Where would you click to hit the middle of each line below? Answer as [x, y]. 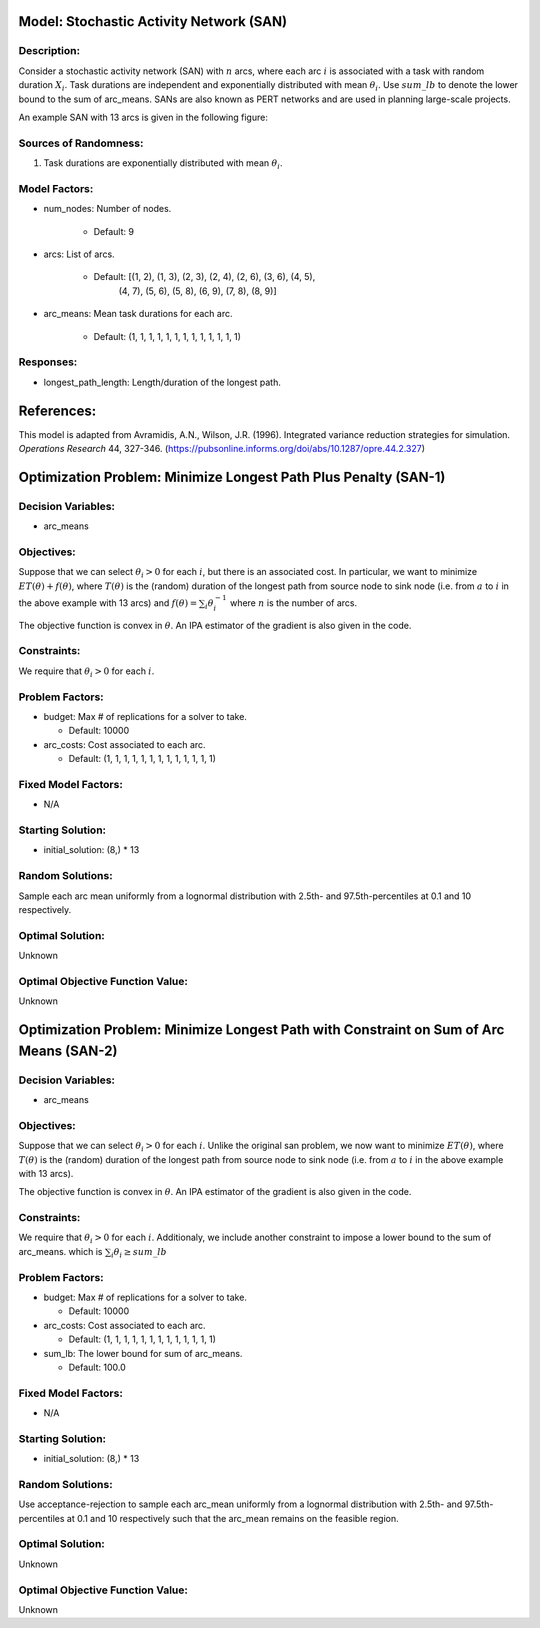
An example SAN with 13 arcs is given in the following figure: [143, 117]
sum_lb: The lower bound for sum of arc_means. [143, 1353]
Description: [49, 51]
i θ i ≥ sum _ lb [138, 1253]
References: [57, 410]
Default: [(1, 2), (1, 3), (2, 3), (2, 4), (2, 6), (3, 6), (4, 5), [204, 277]
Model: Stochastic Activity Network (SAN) [153, 21]
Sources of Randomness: [81, 143]
